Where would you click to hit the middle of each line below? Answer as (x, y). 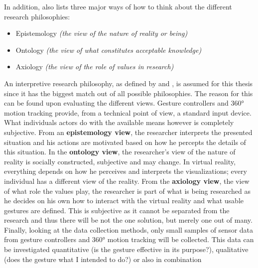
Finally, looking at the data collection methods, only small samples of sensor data (129, 229)
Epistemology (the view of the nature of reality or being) (102, 33)
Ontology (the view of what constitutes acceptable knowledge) (109, 50)
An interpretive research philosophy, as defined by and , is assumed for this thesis (129, 83)
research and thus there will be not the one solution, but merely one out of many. (128, 220)
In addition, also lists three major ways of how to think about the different (118, 6)
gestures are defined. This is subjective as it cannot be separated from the (117, 210)
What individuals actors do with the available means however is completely (119, 122)
